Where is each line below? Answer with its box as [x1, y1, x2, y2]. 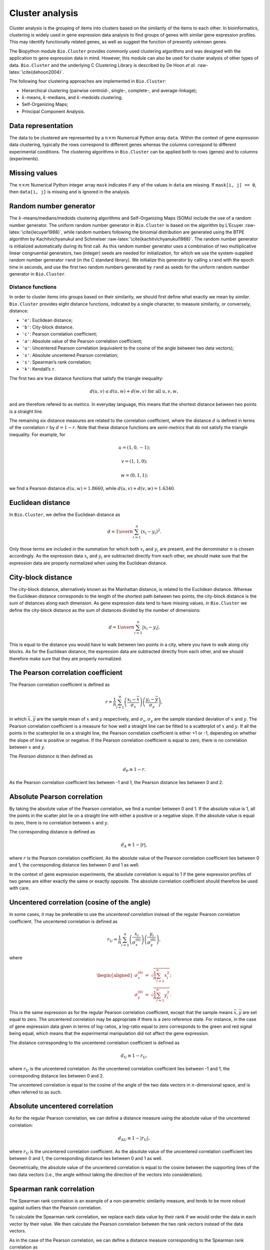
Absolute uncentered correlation [9, 1102, 113, 1110]
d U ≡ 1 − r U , [120, 1052, 147, 1059]
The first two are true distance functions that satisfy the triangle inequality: [9, 375, 163, 381]
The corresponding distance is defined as [9, 829, 95, 835]
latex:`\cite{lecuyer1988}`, [9, 229, 62, 235]
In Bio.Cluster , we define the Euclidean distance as [9, 511, 120, 517]
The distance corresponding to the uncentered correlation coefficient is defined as [9, 1039, 180, 1045]
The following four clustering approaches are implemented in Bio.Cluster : [9, 78, 167, 84]
